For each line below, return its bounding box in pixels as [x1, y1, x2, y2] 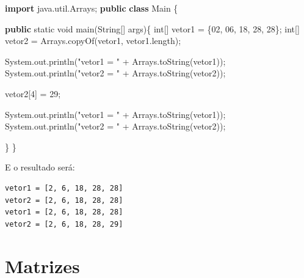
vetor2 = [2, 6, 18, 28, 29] [5, 219, 123, 229]
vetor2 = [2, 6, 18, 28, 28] [5, 196, 123, 205]
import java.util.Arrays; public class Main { [5, 2, 178, 14]
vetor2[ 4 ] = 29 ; [5, 87, 61, 100]
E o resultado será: [5, 161, 75, 174]
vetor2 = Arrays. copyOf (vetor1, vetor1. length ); [5, 34, 181, 47]
